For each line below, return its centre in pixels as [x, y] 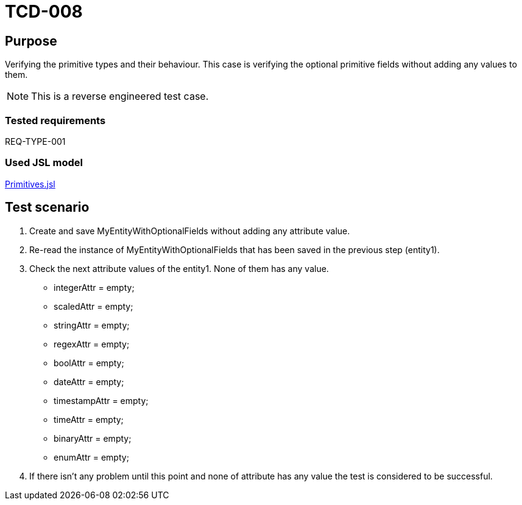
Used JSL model [44, 163]
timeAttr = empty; [89, 419]
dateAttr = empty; [89, 381]
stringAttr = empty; [92, 325]
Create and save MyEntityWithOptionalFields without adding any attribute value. [190, 231]
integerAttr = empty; [94, 287]
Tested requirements [55, 120]
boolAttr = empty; [89, 363]
